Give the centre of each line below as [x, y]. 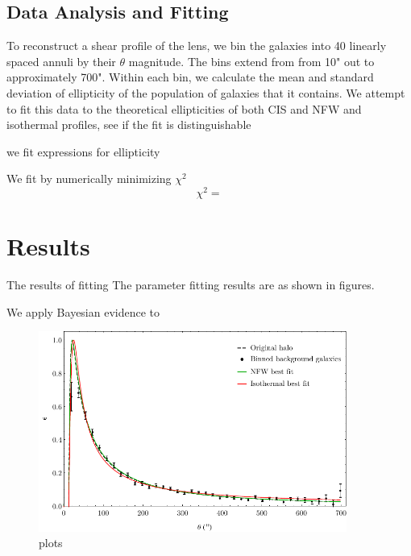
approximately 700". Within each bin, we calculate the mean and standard [190, 77]
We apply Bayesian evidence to [83, 311]
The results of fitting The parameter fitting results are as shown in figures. [191, 285]
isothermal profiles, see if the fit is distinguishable [129, 124]
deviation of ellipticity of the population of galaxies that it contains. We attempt [206, 92]
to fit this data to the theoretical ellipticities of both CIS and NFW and [184, 108]
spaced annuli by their [61, 61]
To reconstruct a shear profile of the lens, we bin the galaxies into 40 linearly [197, 46]
